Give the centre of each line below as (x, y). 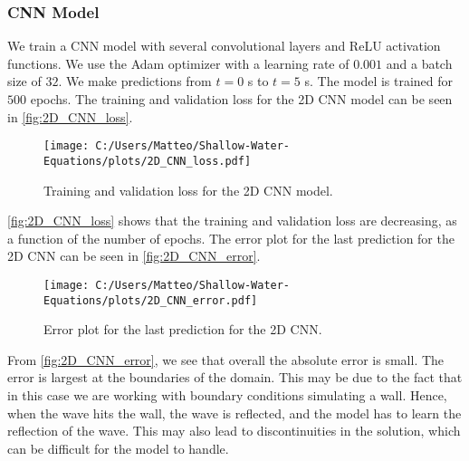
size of (24, 81)
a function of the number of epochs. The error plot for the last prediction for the (231, 238)
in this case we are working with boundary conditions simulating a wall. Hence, (227, 394)
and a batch (419, 63)
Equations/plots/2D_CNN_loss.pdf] (148, 161)
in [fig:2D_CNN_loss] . (70, 116)
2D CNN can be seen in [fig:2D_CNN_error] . (134, 256)
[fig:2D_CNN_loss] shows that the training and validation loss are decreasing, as (232, 221)
